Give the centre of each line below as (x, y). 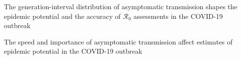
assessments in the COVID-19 (178, 16)
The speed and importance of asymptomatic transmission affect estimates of (118, 41)
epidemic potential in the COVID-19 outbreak (73, 51)
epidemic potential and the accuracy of (62, 16)
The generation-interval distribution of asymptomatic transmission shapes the (121, 6)
